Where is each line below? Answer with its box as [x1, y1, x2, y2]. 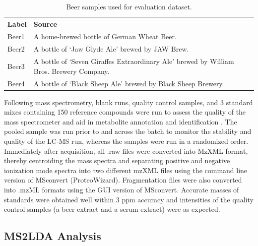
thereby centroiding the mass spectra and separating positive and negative [4, 155, 230, 166]
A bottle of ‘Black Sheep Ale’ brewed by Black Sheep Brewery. [33, 78, 224, 88]
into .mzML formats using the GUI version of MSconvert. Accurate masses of [4, 184, 239, 194]
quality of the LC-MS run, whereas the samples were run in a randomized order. [4, 136, 249, 146]
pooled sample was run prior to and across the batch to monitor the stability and [4, 126, 252, 136]
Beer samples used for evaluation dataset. [66, 1, 192, 11]
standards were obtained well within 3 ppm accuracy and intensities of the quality [4, 194, 254, 204]
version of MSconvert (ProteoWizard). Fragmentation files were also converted [4, 175, 242, 185]
